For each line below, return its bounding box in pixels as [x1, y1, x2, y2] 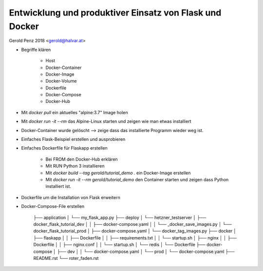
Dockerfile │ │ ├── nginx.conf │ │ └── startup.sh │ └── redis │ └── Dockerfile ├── [33, 242, 206, 248]
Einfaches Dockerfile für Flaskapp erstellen [21, 145, 108, 151]
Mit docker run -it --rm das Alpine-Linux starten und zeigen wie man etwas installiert [21, 119, 192, 124]
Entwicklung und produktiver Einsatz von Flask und [9, 7, 222, 18]
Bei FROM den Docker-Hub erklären [45, 156, 118, 162]
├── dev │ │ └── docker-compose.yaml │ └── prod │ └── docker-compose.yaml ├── [56, 248, 235, 254]
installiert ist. [45, 184, 72, 189]
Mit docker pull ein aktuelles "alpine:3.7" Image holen [21, 109, 129, 115]
